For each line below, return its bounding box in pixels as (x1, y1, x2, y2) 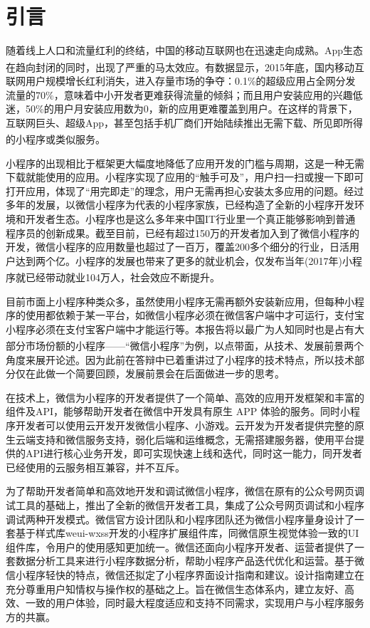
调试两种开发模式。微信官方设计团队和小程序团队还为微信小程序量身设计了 (6, 511, 354, 526)
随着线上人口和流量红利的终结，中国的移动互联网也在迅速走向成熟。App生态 (6, 43, 364, 58)
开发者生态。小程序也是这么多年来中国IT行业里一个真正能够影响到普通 (25, 211, 356, 226)
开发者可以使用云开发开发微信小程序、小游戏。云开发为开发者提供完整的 (15, 418, 354, 432)
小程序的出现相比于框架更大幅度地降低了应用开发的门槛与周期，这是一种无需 (6, 155, 364, 170)
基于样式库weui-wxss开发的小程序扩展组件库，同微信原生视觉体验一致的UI (15, 525, 359, 540)
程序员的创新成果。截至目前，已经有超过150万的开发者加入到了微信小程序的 (6, 225, 359, 240)
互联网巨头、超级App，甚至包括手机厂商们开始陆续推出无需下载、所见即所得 (6, 115, 364, 130)
